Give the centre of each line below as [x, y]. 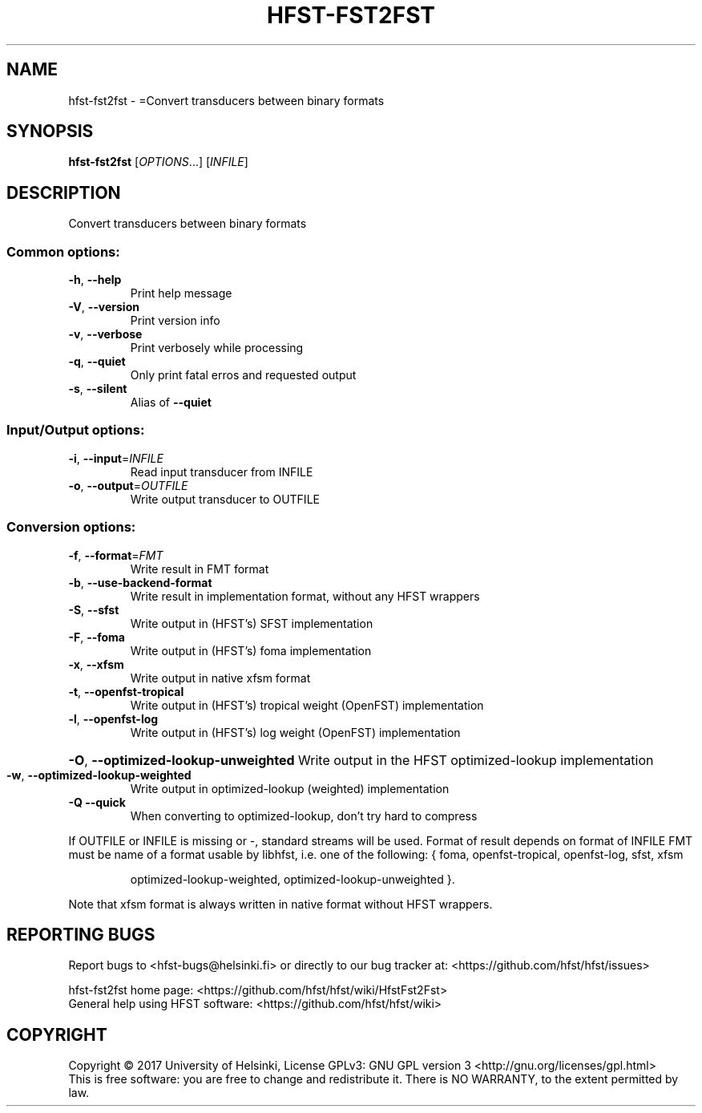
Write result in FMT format [200, 569]
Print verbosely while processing [217, 348]
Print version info [175, 321]
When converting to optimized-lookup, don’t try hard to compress [304, 816]
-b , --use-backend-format [140, 582]
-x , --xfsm [96, 664]
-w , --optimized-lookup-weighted [99, 775]
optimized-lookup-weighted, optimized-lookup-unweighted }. [292, 879]
